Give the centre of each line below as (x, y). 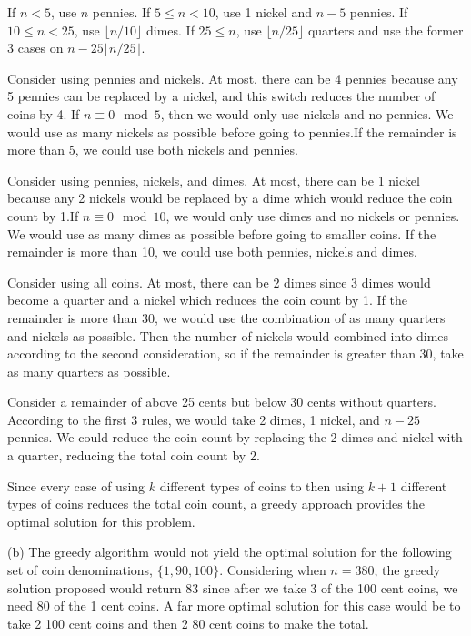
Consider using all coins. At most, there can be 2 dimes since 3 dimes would (219, 282)
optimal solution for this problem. (101, 521)
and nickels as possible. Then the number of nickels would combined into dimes (228, 335)
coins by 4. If (44, 113)
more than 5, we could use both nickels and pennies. (153, 150)
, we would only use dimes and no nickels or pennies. (313, 215)
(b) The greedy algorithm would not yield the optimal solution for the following (230, 552)
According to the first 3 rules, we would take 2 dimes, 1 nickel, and (194, 419)
